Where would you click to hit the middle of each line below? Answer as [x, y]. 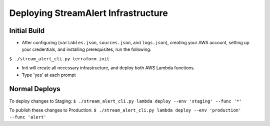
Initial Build [27, 31]
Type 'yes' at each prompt [49, 75]
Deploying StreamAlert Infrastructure [89, 13]
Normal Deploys [35, 89]
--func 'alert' [28, 117]
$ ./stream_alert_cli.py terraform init [59, 59]
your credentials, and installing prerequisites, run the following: [86, 49]
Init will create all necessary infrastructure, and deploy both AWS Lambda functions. [108, 68]
